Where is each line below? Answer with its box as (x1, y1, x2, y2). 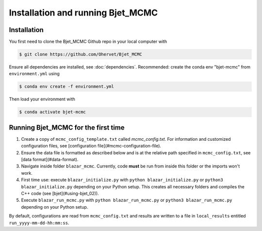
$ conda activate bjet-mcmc (19, 109, 86, 115)
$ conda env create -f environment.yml (19, 84, 114, 89)
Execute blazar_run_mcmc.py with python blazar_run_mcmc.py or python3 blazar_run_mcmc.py (21, 197, 232, 203)
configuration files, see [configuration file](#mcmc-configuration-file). (21, 143, 162, 149)
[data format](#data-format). (21, 157, 79, 163)
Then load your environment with (9, 96, 75, 102)
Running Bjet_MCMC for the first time (9, 123, 125, 132)
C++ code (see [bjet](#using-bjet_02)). (21, 191, 99, 196)
